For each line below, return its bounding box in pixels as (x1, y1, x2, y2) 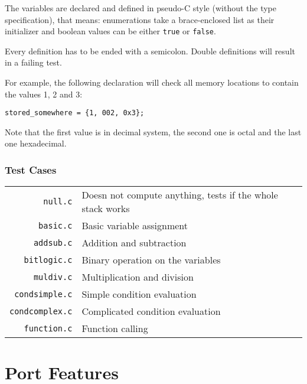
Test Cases (5, 162, 57, 177)
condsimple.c (14, 289, 73, 299)
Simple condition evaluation (81, 287, 197, 301)
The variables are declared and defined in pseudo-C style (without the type (5, 2, 277, 14)
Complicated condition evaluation (81, 304, 221, 318)
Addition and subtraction (81, 236, 187, 250)
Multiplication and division (81, 270, 194, 284)
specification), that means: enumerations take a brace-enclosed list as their (5, 13, 275, 25)
